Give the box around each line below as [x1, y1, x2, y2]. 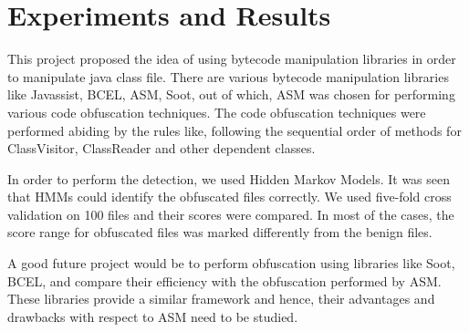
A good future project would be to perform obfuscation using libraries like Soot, [7, 254, 455, 273]
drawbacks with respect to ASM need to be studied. [7, 306, 298, 326]
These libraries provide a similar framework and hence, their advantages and [7, 289, 435, 308]
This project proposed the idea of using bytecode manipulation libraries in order [7, 49, 456, 68]
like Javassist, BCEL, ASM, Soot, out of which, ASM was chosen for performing [7, 85, 455, 104]
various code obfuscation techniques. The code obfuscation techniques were [7, 102, 426, 121]
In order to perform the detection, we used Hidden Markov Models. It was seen [7, 169, 451, 188]
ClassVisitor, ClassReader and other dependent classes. [7, 139, 316, 158]
